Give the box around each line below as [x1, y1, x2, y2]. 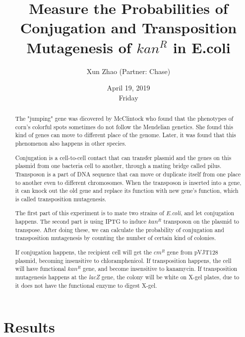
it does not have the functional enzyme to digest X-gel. [15, 281, 157, 289]
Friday [119, 92, 138, 102]
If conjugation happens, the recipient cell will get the [15, 248, 152, 256]
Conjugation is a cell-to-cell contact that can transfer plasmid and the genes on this [15, 153, 232, 162]
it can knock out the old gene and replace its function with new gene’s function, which [15, 186, 239, 195]
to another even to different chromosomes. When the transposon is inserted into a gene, [15, 178, 242, 186]
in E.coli [173, 37, 231, 57]
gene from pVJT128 [167, 248, 218, 256]
